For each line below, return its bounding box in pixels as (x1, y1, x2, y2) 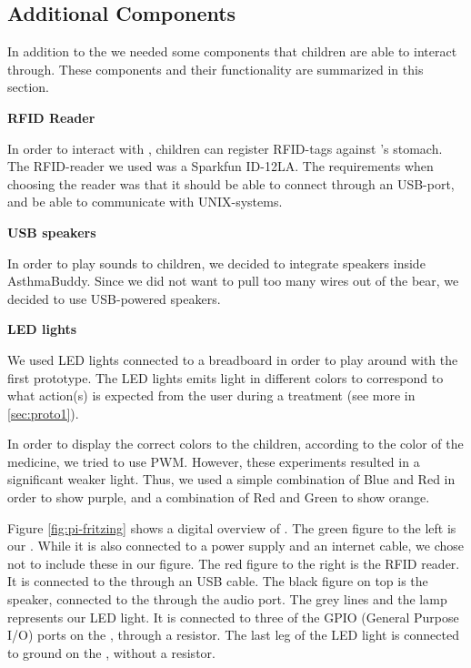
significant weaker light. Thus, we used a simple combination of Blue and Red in (7, 470, 456, 489)
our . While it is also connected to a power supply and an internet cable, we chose (7, 536, 465, 555)
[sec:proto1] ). (7, 403, 79, 422)
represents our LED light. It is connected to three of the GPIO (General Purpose (7, 607, 459, 626)
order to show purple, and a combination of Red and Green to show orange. (7, 488, 430, 507)
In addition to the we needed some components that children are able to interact (7, 42, 457, 61)
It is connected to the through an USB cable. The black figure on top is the (7, 572, 428, 591)
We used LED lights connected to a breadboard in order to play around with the (7, 349, 458, 369)
